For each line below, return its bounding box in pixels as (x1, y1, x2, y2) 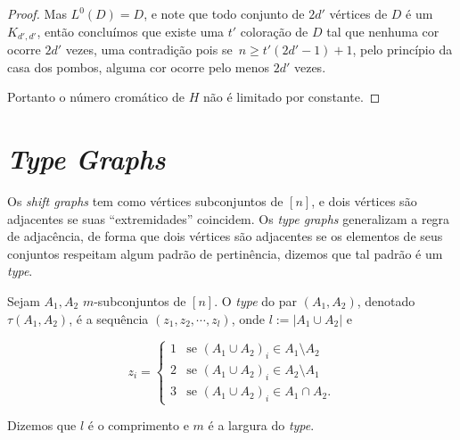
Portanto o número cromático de (7, 87, 185, 106)
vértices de (329, 4, 388, 22)
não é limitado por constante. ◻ (202, 87, 381, 106)
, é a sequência (69, 309, 149, 328)
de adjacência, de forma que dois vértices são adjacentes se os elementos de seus (7, 227, 443, 245)
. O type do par (214, 291, 297, 310)
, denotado (357, 291, 415, 310)
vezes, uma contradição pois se (65, 40, 233, 59)
